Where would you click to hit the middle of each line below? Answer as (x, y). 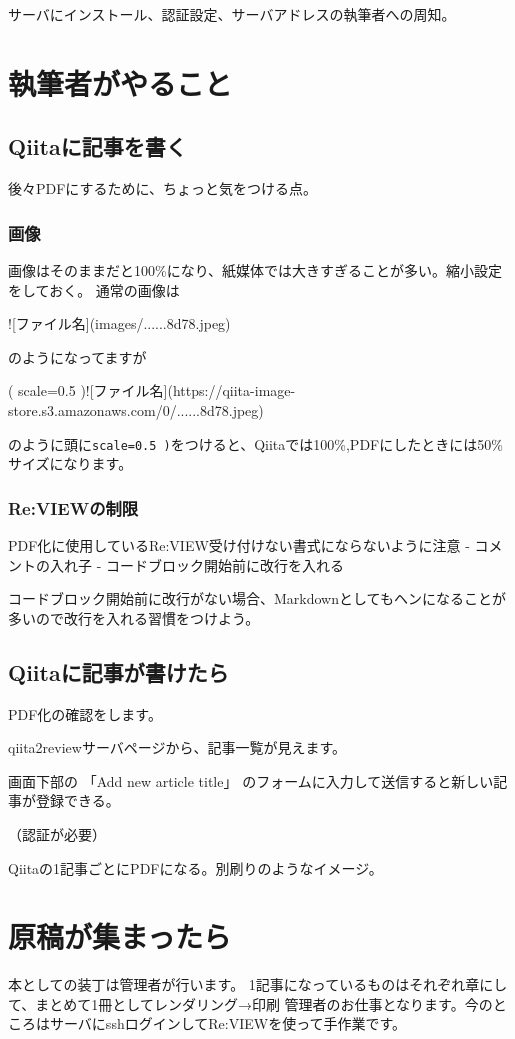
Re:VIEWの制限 (73, 507)
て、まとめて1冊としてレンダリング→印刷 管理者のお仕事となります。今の (250, 1003)
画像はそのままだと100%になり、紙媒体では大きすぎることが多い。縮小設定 (255, 269)
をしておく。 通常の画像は (94, 289)
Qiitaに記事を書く (97, 146)
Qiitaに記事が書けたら (118, 671)
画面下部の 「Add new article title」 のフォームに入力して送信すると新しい (251, 780)
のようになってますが (77, 356)
